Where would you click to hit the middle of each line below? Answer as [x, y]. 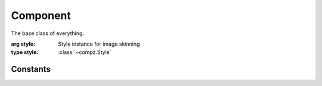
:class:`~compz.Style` [85, 52]
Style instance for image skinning [99, 44]
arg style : [23, 44]
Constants [31, 69]
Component [41, 15]
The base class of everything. [48, 33]
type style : [25, 52]
